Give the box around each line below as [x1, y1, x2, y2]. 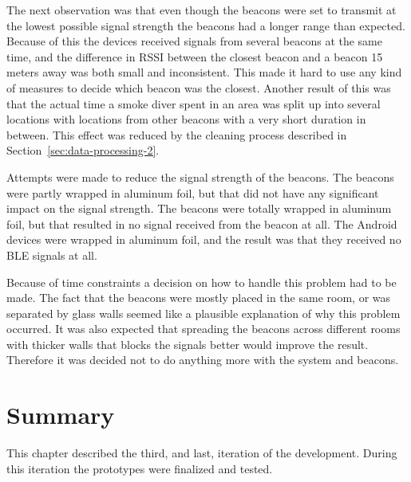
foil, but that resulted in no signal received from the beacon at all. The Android [6, 215, 397, 232]
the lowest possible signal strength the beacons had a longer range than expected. [6, 17, 405, 33]
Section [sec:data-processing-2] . [6, 142, 160, 159]
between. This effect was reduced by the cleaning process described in [6, 126, 347, 143]
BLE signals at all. [6, 246, 97, 263]
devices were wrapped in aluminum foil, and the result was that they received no [6, 231, 401, 248]
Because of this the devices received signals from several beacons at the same [6, 33, 382, 49]
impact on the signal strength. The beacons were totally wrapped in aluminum [6, 200, 392, 217]
